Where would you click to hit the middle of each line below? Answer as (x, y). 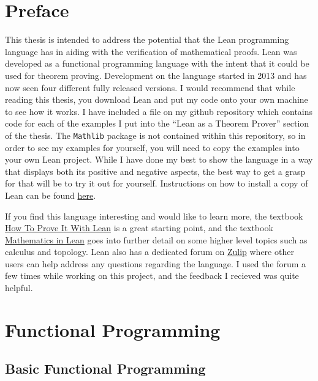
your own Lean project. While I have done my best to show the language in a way (159, 159)
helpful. (19, 288)
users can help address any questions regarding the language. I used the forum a (156, 263)
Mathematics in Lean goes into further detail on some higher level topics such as (156, 239)
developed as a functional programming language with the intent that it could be (157, 63)
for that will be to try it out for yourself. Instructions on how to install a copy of (157, 183)
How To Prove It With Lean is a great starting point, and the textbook (139, 228)
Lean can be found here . (51, 195)
